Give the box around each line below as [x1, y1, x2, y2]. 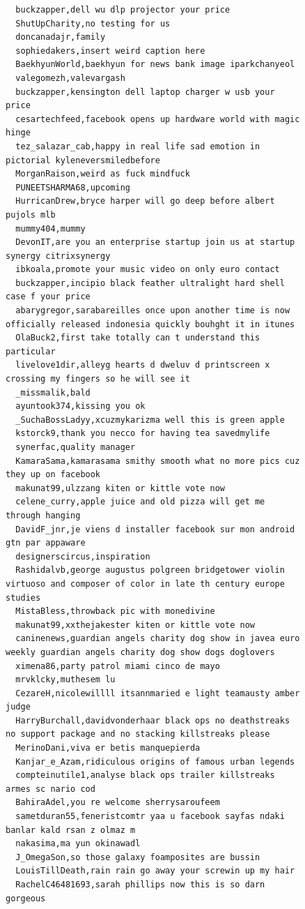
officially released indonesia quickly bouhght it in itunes [6, 319, 295, 329]
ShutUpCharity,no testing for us [15, 18, 171, 29]
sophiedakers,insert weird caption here [15, 45, 205, 56]
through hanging [6, 510, 81, 520]
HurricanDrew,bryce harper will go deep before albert [15, 196, 275, 206]
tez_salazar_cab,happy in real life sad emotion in [15, 141, 260, 151]
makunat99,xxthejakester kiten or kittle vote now [15, 619, 255, 630]
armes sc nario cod [6, 783, 95, 794]
